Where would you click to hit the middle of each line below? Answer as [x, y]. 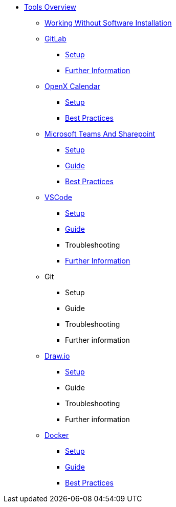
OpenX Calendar [72, 86]
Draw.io [57, 356]
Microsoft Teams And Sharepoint [100, 134]
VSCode [58, 197]
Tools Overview [50, 7]
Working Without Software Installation [108, 23]
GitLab [56, 39]
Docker [57, 435]
